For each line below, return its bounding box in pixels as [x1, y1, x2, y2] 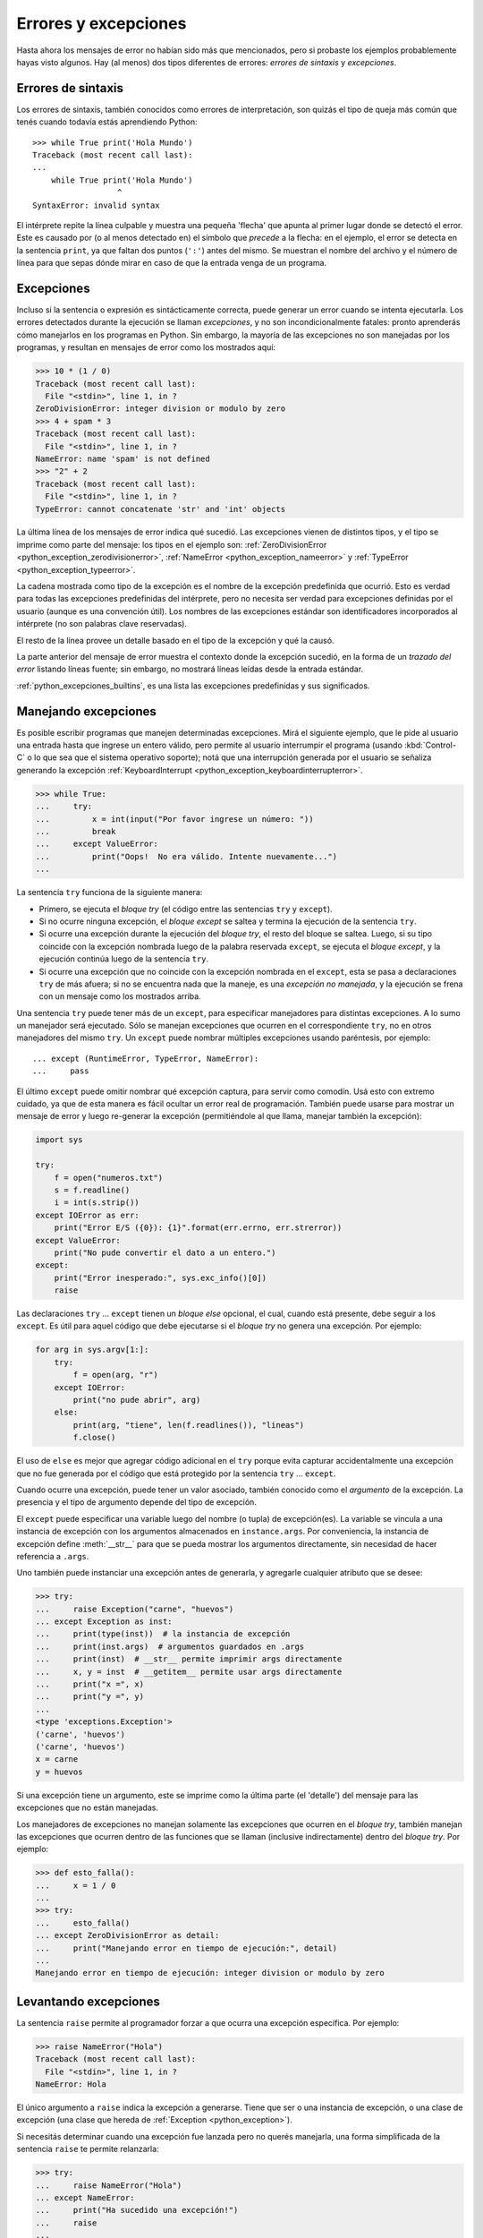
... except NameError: [35, 2192, 135, 2202]
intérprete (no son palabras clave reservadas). [16, 619, 188, 629]
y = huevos [35, 1766, 83, 1777]
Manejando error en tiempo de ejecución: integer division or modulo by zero [35, 1968, 385, 1978]
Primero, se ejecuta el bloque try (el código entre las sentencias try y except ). [38, 903, 333, 914]
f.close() [72, 1432, 116, 1443]
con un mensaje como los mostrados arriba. [38, 991, 201, 1002]
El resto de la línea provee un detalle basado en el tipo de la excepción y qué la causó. [16, 635, 335, 645]
